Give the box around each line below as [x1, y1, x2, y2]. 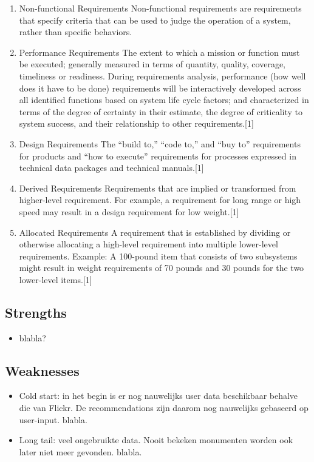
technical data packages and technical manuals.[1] [19, 161, 204, 174]
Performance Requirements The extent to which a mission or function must [19, 45, 300, 58]
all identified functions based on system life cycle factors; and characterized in [19, 93, 309, 106]
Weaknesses [5, 361, 80, 380]
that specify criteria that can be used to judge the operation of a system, [19, 13, 291, 26]
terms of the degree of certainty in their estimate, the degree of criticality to [19, 105, 303, 118]
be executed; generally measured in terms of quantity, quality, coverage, [19, 58, 285, 70]
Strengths [5, 303, 67, 321]
